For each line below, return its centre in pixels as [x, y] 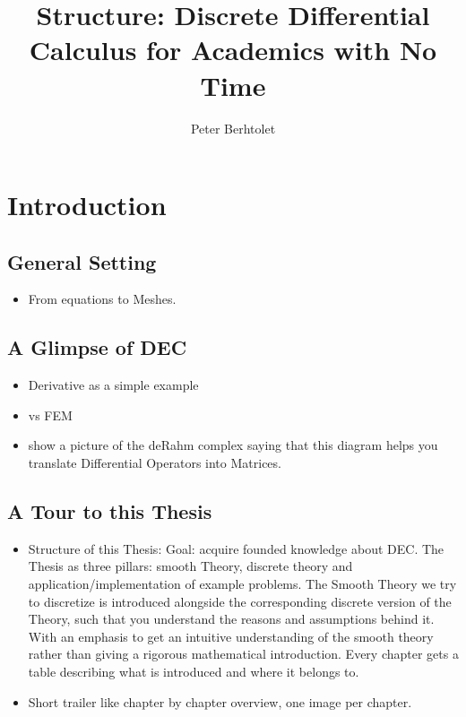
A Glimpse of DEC [97, 347]
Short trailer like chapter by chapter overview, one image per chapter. [220, 701]
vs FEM [50, 415]
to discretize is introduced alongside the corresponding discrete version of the [240, 601]
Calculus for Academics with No [233, 50]
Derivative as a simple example [113, 385]
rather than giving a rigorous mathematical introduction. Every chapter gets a [243, 654]
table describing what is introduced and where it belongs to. [194, 672]
